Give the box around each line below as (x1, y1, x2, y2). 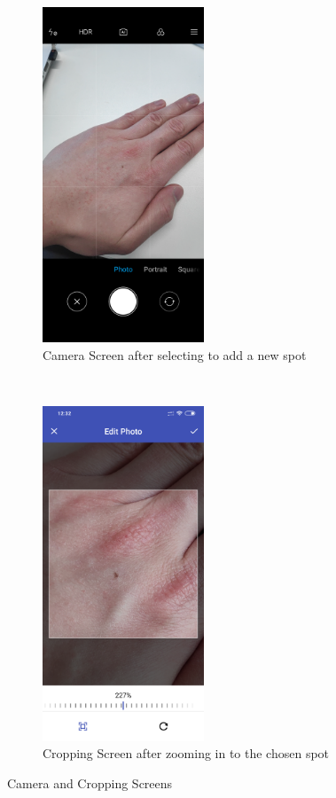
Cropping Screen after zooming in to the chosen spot (43, 744, 330, 763)
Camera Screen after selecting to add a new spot (43, 345, 307, 364)
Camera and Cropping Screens (7, 773, 173, 792)
